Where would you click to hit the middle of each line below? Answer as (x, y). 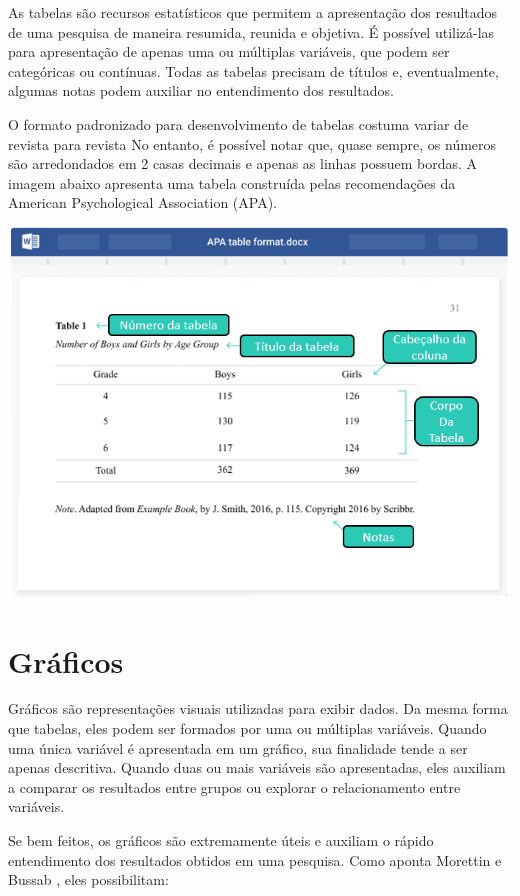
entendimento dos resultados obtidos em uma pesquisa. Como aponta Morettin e (255, 859)
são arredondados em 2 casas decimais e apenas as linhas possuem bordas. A (243, 163)
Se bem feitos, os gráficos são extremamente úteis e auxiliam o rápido (221, 840)
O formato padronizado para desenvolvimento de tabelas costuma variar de (238, 123)
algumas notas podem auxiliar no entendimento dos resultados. (201, 90)
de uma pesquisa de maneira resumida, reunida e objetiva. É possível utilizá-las (251, 31)
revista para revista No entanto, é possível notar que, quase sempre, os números (252, 143)
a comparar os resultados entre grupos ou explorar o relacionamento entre (234, 786)
